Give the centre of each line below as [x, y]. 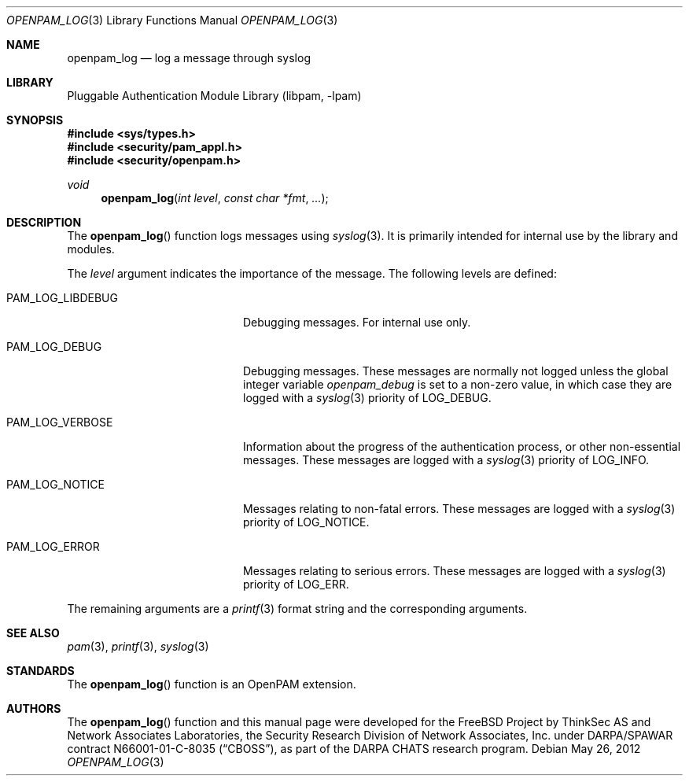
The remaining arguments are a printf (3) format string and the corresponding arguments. [297, 609]
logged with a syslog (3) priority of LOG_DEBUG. [367, 398]
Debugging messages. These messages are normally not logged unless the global [456, 371]
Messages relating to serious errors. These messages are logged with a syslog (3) [455, 571]
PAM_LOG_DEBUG [54, 347]
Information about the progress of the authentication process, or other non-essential [462, 446]
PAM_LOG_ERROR [53, 546]
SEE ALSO [33, 633]
